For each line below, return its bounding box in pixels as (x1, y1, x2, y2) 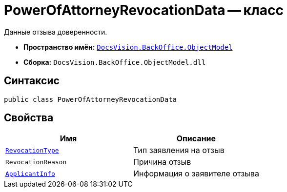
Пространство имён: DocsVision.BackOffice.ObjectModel (23, 42, 233, 51)
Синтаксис (4, 75, 60, 87)
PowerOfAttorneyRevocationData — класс (4, 2, 284, 19)
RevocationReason (5, 158, 67, 166)
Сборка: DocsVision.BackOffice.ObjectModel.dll (23, 58, 206, 66)
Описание (176, 134, 216, 144)
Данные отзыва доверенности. (4, 27, 107, 36)
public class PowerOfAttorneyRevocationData (4, 95, 177, 103)
